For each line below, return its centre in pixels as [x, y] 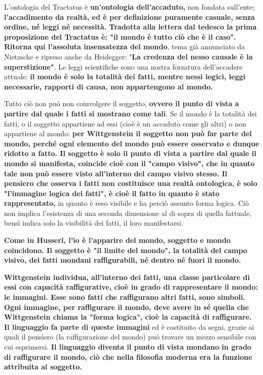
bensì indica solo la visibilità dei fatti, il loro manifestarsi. [94, 223]
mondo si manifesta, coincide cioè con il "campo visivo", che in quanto [129, 163]
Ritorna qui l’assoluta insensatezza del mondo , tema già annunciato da [125, 46]
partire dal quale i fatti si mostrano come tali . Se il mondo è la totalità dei [130, 113]
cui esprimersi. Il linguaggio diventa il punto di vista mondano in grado [128, 347]
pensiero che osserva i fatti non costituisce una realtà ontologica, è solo [131, 183]
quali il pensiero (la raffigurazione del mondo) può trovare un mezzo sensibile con [130, 337]
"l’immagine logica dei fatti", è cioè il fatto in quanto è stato [112, 193]
